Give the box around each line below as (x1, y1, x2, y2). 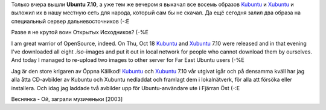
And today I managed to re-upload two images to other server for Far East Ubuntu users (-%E (11, 57, 245, 64)
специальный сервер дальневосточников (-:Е (11, 17, 130, 25)
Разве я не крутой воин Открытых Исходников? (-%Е (11, 29, 149, 36)
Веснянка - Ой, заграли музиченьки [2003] (11, 95, 123, 102)
